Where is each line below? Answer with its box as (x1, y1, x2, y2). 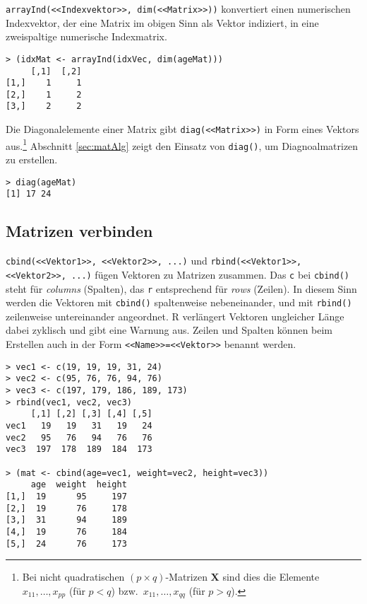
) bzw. (111, 583, 138, 598)
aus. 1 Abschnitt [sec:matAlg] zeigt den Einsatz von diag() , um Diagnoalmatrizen (6, 136, 359, 153)
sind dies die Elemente (222, 569, 320, 584)
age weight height (30, 480, 127, 490)
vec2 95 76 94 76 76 (6, 432, 152, 443)
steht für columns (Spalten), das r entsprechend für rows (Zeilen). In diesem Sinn (6, 281, 357, 296)
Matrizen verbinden (6, 220, 153, 242)
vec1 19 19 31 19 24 (6, 420, 152, 431)
